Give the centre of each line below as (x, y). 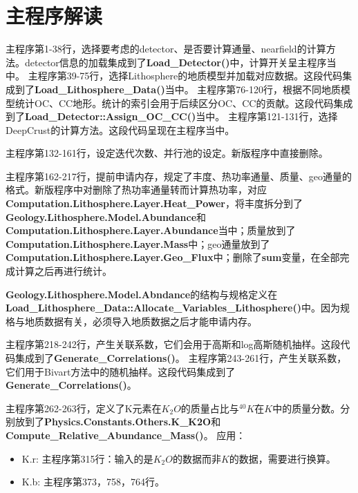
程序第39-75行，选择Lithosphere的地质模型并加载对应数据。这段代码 (190, 76)
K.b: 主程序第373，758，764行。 (93, 482)
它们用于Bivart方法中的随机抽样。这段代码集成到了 (121, 371)
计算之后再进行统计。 (63, 271)
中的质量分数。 (307, 408)
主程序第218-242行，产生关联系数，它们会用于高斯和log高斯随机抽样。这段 (173, 344)
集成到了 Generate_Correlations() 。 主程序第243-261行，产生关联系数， (181, 358)
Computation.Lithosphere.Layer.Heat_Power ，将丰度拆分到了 (154, 203)
